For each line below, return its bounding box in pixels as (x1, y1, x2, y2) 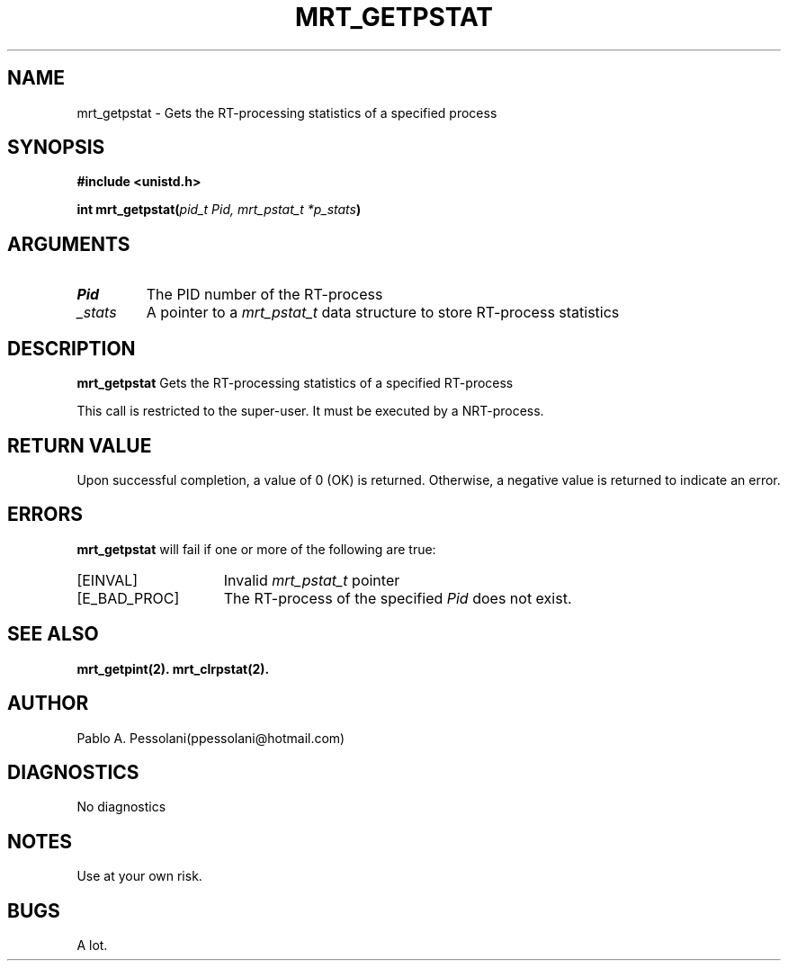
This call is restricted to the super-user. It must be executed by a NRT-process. (76, 403, 544, 419)
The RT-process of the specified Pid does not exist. (223, 588, 572, 607)
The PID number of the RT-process (146, 285, 383, 304)
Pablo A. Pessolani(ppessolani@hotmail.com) (76, 730, 345, 746)
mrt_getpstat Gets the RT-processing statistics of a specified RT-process (76, 375, 514, 391)
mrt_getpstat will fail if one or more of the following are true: (76, 541, 436, 557)
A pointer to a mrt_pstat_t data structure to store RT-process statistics (146, 303, 620, 322)
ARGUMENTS (7, 232, 130, 255)
